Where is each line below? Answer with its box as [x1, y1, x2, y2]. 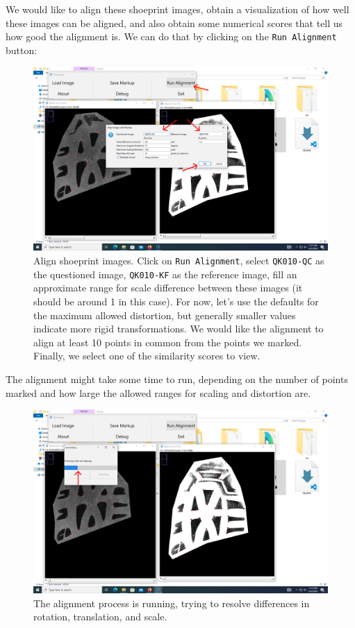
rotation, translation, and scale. [33, 609, 167, 624]
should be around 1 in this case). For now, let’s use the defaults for [33, 294, 319, 308]
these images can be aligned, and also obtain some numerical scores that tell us [6, 15, 343, 30]
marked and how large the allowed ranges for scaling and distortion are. [6, 385, 311, 400]
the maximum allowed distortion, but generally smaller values [33, 307, 296, 322]
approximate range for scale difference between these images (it [33, 280, 303, 295]
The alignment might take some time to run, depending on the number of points [6, 371, 348, 386]
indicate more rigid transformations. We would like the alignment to [33, 321, 324, 336]
